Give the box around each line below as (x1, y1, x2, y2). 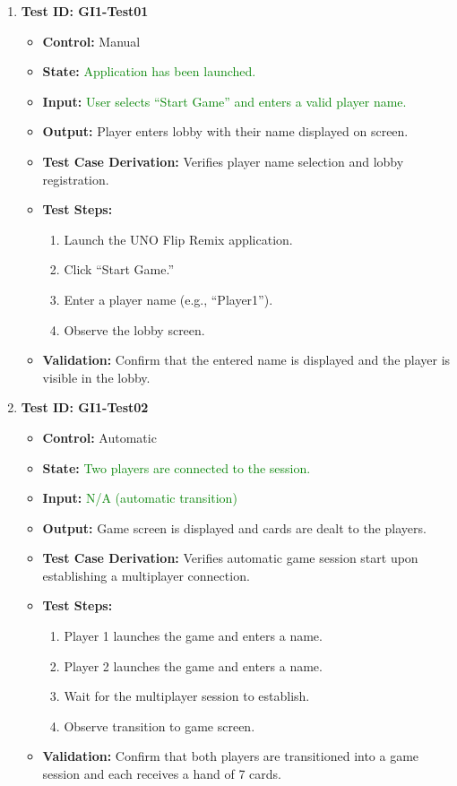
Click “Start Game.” (64, 260, 175, 279)
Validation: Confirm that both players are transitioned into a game (42, 747, 419, 765)
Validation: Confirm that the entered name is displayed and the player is (42, 350, 451, 369)
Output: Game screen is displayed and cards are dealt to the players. (42, 518, 427, 537)
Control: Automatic (42, 428, 157, 446)
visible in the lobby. (42, 367, 151, 386)
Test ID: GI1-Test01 (21, 2, 149, 20)
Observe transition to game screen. (64, 716, 255, 735)
